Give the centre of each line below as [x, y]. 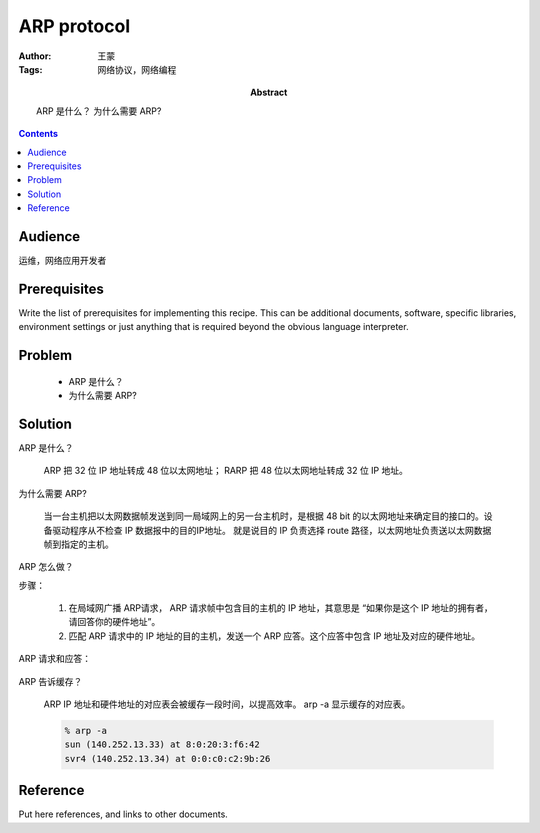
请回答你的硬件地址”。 [114, 622]
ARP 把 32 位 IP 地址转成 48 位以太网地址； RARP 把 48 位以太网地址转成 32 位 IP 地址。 [226, 471]
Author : [35, 56]
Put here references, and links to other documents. [123, 814]
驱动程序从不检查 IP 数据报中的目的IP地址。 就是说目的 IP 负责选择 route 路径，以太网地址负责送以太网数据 [271, 530]
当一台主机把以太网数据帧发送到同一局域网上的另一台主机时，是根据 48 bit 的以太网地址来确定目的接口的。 [264, 516]
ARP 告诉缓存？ [50, 681]
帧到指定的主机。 [78, 544]
